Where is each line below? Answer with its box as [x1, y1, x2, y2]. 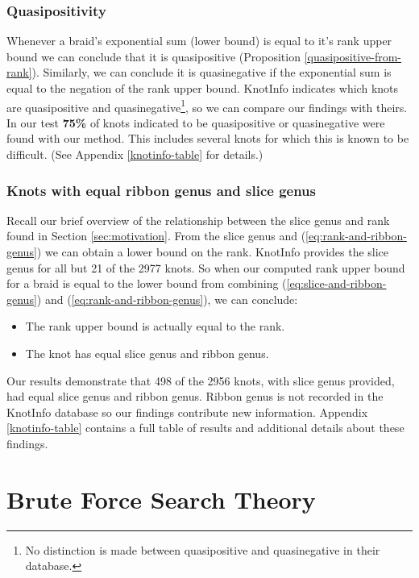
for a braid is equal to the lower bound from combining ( [6, 275, 287, 292]
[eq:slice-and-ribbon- [286, 275, 387, 292]
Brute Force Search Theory [6, 482, 316, 515]
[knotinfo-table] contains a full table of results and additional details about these [6, 419, 404, 436]
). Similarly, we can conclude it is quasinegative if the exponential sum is [31, 64, 392, 81]
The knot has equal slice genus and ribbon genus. [25, 345, 269, 361]
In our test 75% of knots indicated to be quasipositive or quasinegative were [6, 114, 385, 131]
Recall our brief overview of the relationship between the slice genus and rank [6, 211, 390, 228]
